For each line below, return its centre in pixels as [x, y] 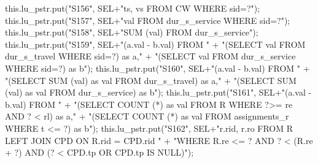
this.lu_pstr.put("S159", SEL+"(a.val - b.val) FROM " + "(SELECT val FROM [155, 44]
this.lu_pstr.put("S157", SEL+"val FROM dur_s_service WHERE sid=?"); [148, 20]
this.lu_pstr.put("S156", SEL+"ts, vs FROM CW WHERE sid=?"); [133, 8]
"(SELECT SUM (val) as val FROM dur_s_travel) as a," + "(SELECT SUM [151, 80]
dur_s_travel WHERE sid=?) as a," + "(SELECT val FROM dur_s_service [150, 56]
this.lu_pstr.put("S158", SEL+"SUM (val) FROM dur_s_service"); [132, 32]
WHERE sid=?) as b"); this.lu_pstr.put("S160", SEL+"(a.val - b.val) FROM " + [157, 68]
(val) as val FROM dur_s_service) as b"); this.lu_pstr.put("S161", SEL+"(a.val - [158, 92]
